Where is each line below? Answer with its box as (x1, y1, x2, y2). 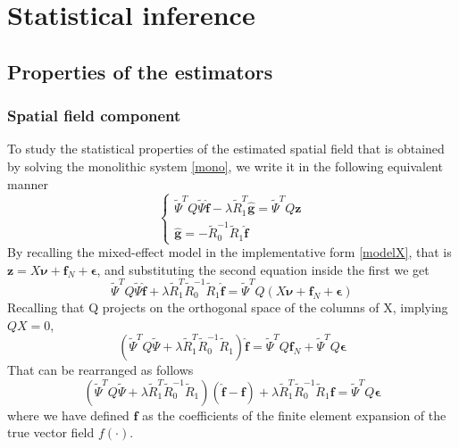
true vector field (7, 423, 95, 442)
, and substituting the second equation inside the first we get (96, 260, 430, 278)
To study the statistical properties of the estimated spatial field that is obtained (7, 139, 445, 158)
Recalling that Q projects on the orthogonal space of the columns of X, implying (7, 297, 448, 316)
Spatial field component (7, 104, 181, 127)
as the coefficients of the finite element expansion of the (142, 405, 446, 424)
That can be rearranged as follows (7, 361, 194, 379)
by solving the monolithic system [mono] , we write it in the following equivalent (7, 156, 443, 175)
